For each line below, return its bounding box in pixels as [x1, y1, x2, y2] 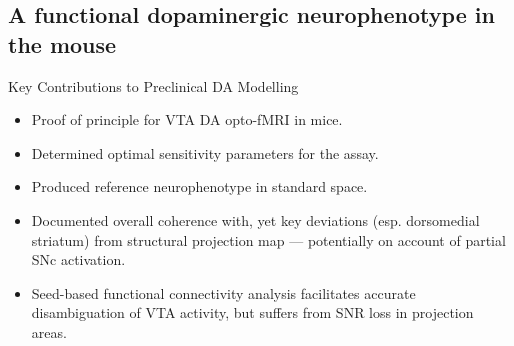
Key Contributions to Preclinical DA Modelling [8, 75, 299, 96]
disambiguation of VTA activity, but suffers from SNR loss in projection [31, 302, 474, 323]
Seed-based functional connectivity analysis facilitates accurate [31, 282, 416, 303]
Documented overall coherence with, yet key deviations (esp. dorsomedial [31, 209, 480, 230]
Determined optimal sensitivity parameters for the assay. [31, 142, 379, 163]
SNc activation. [31, 249, 126, 270]
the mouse [8, 28, 117, 59]
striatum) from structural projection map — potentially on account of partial [31, 229, 506, 250]
